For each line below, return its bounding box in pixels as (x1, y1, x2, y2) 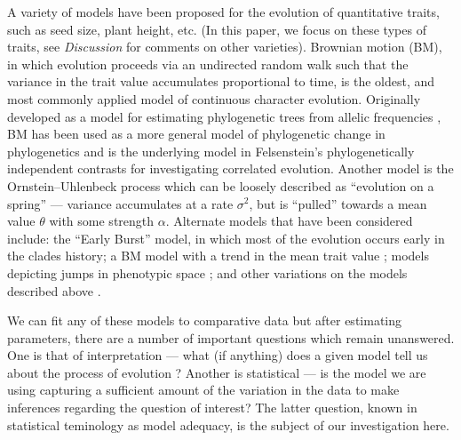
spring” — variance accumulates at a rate (7, 194, 234, 212)
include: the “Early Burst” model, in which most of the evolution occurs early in (7, 228, 445, 247)
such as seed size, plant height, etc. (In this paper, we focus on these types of (7, 20, 426, 38)
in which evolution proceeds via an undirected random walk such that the (7, 54, 409, 73)
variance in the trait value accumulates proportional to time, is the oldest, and (7, 72, 435, 91)
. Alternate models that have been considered (165, 212, 413, 230)
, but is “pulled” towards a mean (249, 194, 427, 212)
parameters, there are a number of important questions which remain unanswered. (7, 328, 455, 347)
